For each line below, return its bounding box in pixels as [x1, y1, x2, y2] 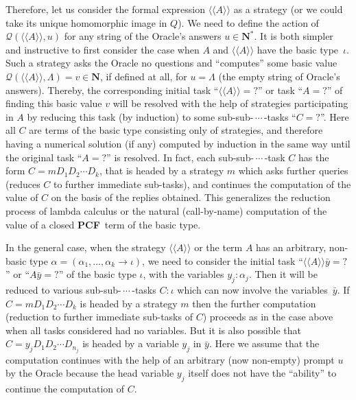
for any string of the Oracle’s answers [64, 29, 222, 43]
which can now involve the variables [177, 283, 328, 297]
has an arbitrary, [256, 240, 327, 255]
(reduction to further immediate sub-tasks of [5, 309, 193, 324]
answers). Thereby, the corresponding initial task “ [5, 82, 219, 97]
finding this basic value [5, 96, 102, 110]
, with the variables [143, 267, 224, 281]
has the [298, 150, 329, 164]
